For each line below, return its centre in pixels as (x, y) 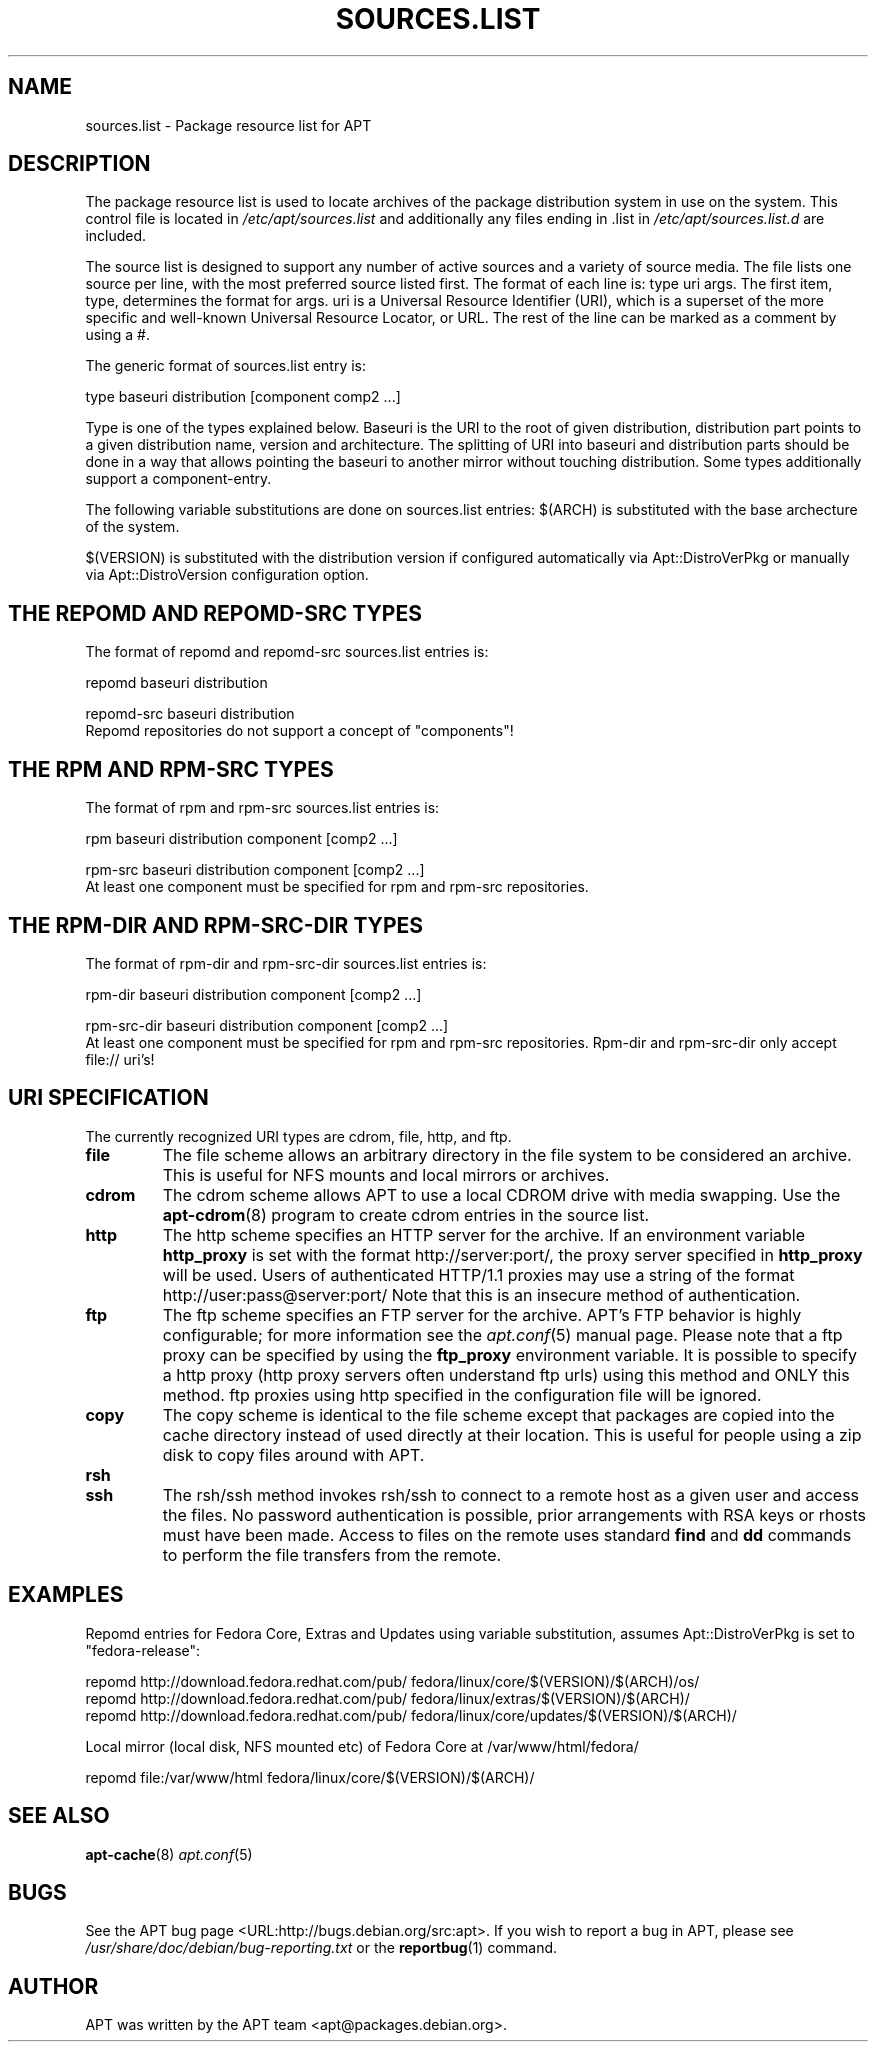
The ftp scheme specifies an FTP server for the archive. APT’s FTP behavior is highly (482, 1314)
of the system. (132, 527)
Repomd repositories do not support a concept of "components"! (299, 731)
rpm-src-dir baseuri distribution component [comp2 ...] (267, 1025)
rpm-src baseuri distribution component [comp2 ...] (255, 870)
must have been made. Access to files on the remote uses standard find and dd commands (507, 1534)
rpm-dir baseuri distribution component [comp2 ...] (253, 994)
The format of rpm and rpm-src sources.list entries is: (262, 808)
